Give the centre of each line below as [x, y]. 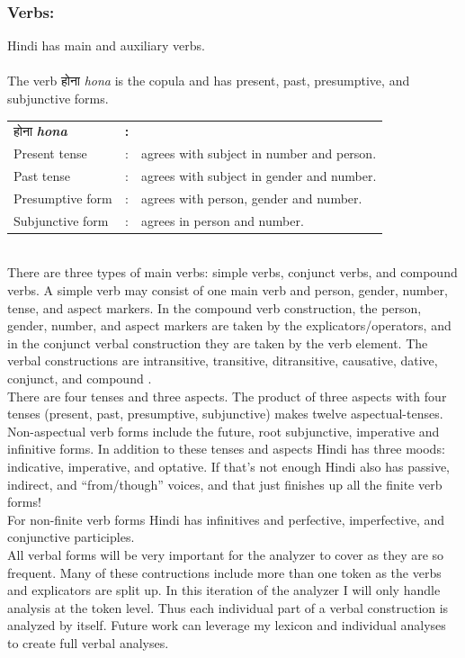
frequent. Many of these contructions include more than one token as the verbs [224, 572]
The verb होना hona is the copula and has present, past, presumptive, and [209, 81]
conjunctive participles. [71, 537]
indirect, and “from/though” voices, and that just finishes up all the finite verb [225, 484]
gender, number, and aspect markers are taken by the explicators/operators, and [229, 325]
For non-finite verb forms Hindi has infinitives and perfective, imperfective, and [226, 519]
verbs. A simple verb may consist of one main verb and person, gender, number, [228, 290]
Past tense [42, 176]
